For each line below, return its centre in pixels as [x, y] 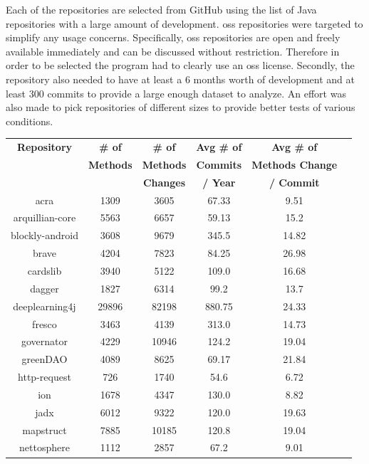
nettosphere [45, 447]
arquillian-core [45, 217]
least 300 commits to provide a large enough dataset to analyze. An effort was [176, 93]
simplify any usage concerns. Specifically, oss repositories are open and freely [173, 37]
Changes [164, 182]
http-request [45, 377]
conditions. [30, 121]
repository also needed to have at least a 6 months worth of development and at [180, 79]
